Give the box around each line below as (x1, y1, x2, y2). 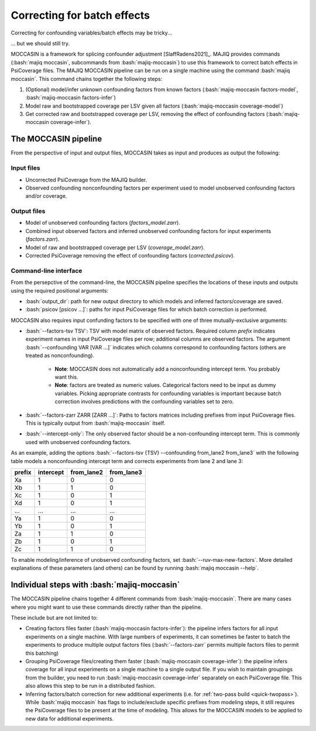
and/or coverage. (25, 193, 67, 200)
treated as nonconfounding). (25, 352, 95, 359)
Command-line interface (11, 266, 83, 274)
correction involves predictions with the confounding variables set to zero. (54, 398, 234, 405)
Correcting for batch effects (11, 9, 150, 22)
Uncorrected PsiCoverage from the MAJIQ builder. (25, 176, 147, 183)
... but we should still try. (11, 40, 70, 47)
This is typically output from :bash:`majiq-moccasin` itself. (25, 419, 166, 427)
